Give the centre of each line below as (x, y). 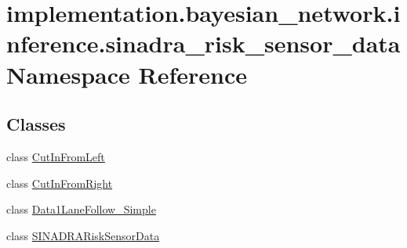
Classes (36, 124)
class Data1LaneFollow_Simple (81, 209)
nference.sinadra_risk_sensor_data (203, 43)
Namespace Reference (127, 74)
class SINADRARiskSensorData (83, 235)
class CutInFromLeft (56, 156)
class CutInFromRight (60, 183)
